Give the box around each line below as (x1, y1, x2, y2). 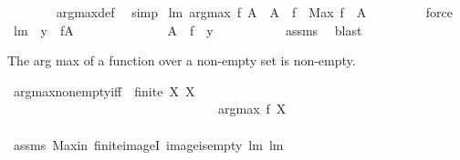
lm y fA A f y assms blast (13, 20, 362, 39)
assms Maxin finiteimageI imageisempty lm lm (13, 135, 284, 154)
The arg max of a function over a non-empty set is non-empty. (7, 51, 356, 70)
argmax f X (217, 99, 287, 118)
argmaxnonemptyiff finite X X (13, 81, 195, 100)
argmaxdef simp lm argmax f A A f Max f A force (56, 3, 453, 21)
